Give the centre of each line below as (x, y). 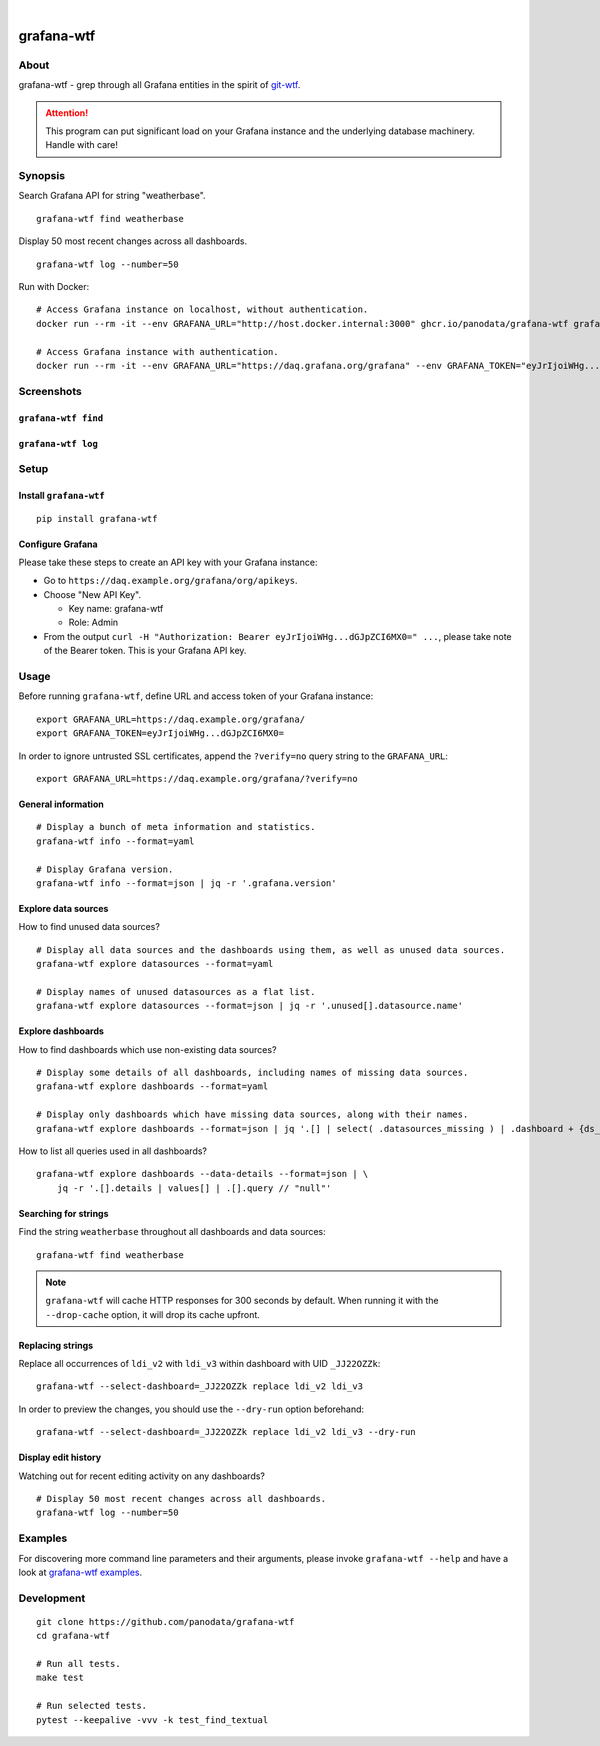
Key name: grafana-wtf (116, 609)
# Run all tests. (78, 1664)
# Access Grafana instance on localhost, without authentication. (202, 309)
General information (61, 804)
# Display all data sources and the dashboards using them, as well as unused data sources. (271, 949)
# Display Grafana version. (105, 869)
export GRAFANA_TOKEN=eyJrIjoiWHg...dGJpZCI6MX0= (160, 733)
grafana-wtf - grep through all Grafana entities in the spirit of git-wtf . (159, 85)
